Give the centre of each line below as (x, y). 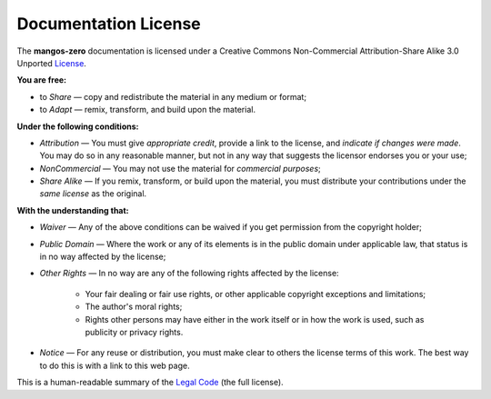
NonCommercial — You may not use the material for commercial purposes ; (180, 168)
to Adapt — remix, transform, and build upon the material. (148, 110)
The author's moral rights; (134, 307)
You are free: (42, 80)
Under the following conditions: (78, 126)
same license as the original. (93, 194)
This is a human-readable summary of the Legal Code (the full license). (150, 383)
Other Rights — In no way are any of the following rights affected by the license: (190, 274)
